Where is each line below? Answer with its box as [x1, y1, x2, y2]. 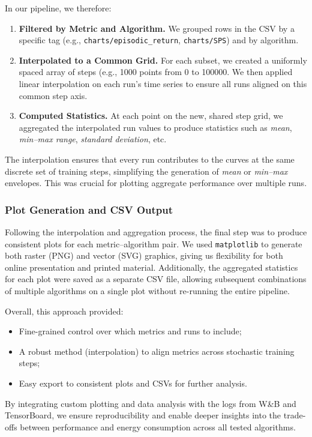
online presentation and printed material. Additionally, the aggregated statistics [5, 261, 298, 273]
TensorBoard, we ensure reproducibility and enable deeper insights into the [5, 409, 281, 421]
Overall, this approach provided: [5, 304, 124, 317]
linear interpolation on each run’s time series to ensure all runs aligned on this [19, 77, 307, 90]
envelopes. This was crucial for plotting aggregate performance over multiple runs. [5, 176, 307, 189]
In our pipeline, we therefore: [5, 2, 112, 14]
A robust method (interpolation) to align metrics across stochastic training [19, 345, 295, 357]
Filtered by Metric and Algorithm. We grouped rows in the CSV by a [19, 22, 295, 34]
